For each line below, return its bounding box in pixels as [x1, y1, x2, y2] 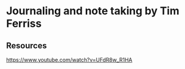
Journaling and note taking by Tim [6, 4, 180, 18]
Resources [6, 40, 47, 51]
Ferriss [6, 17, 42, 30]
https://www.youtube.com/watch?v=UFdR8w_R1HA [6, 57, 132, 63]
